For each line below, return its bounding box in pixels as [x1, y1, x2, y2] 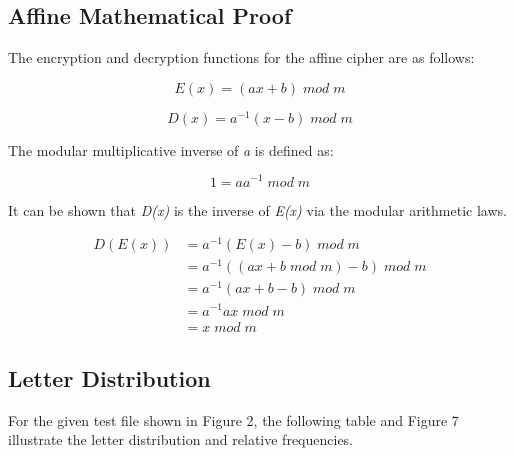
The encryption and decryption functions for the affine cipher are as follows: [8, 47, 475, 68]
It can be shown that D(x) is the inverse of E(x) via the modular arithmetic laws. [8, 199, 507, 220]
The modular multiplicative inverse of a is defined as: [8, 139, 334, 160]
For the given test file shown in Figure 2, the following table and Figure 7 [8, 409, 459, 430]
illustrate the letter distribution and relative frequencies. [8, 429, 354, 450]
